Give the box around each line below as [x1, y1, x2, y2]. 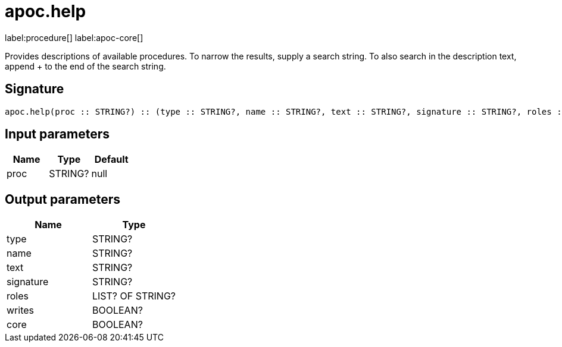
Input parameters [5, 127, 110, 142]
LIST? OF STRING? [92, 290, 176, 302]
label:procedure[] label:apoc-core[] [5, 32, 143, 43]
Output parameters [5, 191, 120, 207]
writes [7, 304, 34, 317]
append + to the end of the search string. [5, 61, 166, 71]
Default [94, 153, 129, 166]
